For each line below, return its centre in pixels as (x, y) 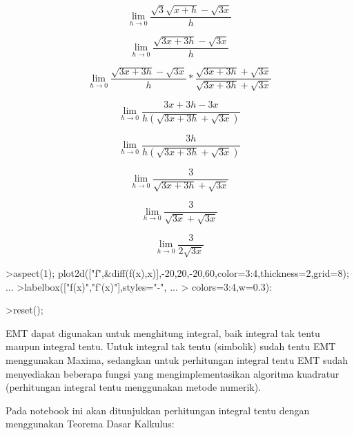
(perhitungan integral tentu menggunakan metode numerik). (134, 387)
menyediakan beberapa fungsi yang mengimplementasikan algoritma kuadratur (173, 373)
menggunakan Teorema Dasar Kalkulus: (90, 424)
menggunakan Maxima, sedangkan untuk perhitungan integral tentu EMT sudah (177, 360)
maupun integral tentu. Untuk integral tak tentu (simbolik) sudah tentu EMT (171, 346)
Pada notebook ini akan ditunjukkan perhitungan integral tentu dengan (158, 410)
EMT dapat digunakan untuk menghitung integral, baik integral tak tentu (163, 332)
